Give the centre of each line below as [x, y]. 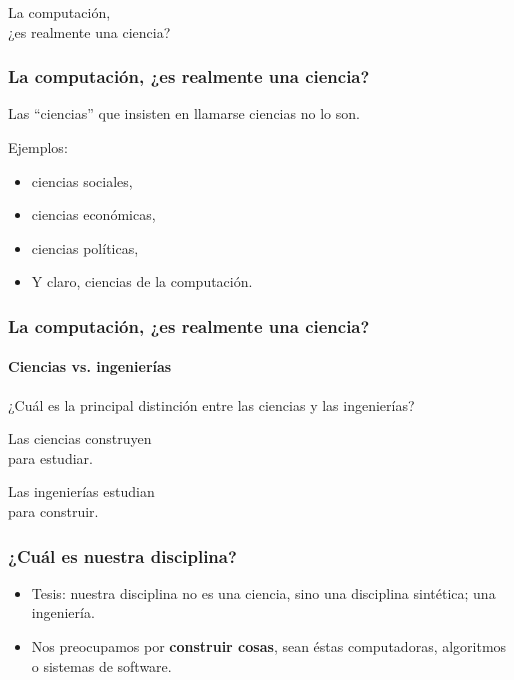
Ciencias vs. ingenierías [90, 366]
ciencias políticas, [85, 247]
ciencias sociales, [82, 180]
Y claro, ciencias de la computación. [142, 281]
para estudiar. [50, 457]
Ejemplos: [38, 147]
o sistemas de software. [101, 665]
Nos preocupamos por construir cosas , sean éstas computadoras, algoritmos [269, 645]
